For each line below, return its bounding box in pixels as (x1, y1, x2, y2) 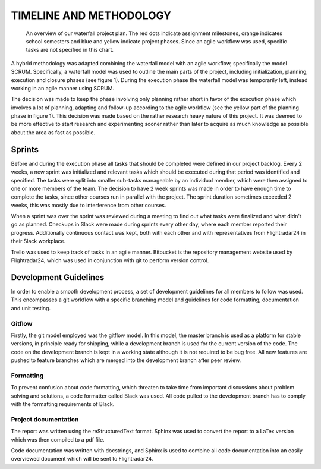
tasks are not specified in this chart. (26, 46, 114, 53)
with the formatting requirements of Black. (11, 400, 115, 407)
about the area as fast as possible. (11, 128, 95, 136)
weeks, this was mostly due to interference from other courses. (11, 202, 166, 209)
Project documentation (11, 415, 79, 423)
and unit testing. (11, 304, 51, 311)
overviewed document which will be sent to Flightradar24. (11, 455, 153, 462)
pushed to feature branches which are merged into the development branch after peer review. (11, 357, 241, 364)
